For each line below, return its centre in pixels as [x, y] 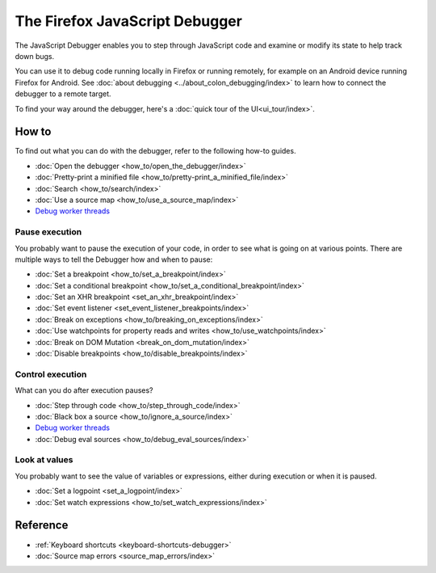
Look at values [44, 460]
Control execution [51, 374]
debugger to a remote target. [63, 94]
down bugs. [35, 56]
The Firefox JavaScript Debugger [128, 21]
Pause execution [48, 232]
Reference [42, 525]
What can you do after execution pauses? [84, 390]
